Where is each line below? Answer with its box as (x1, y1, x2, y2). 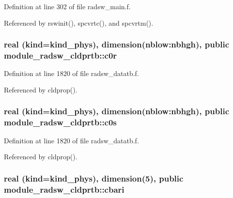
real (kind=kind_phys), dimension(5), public (4, 172, 184, 184)
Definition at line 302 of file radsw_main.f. (4, 1, 131, 11)
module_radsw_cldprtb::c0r (4, 49, 117, 61)
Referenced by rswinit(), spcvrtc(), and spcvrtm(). (4, 17, 154, 28)
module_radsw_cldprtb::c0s (4, 116, 117, 128)
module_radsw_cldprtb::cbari (4, 183, 124, 195)
